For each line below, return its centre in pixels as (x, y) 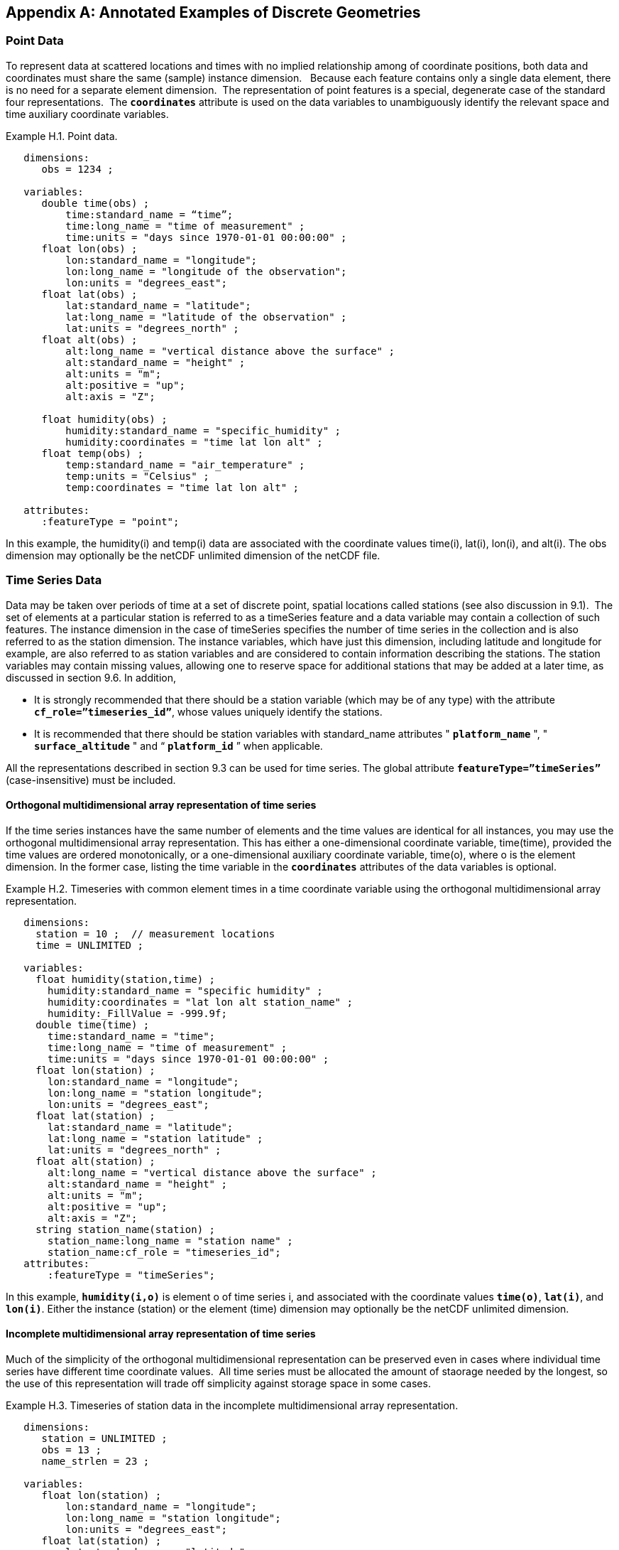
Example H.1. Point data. (62, 136)
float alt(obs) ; (89, 339)
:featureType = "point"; (110, 521)
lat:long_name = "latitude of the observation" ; (206, 317)
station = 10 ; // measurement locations (155, 933)
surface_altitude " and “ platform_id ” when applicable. (179, 746)
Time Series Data (54, 580)
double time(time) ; (93, 1024)
